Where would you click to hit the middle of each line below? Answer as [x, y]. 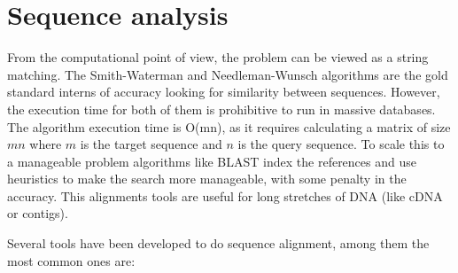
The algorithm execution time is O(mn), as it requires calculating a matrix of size [229, 126]
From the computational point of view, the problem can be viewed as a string [218, 57]
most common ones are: [71, 260]
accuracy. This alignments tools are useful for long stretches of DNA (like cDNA [225, 195]
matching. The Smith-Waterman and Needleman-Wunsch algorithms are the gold [228, 74]
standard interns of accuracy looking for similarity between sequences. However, [224, 92]
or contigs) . [38, 213]
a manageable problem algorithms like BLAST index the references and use [212, 161]
